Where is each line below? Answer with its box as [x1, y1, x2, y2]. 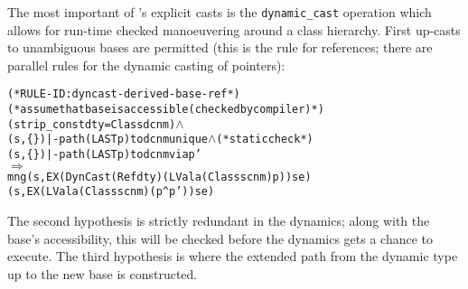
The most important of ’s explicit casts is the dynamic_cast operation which [7, 3, 432, 21]
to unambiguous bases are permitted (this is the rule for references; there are [7, 38, 433, 57]
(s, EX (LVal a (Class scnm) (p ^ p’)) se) [7, 185, 215, 199]
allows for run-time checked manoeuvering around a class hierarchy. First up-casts [7, 20, 461, 39]
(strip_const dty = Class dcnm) [7, 117, 176, 131]
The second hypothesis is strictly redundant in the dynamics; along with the [7, 211, 430, 230]
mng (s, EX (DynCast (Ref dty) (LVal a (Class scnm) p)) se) [7, 170, 312, 183]
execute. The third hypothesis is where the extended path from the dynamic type [7, 247, 458, 266]
